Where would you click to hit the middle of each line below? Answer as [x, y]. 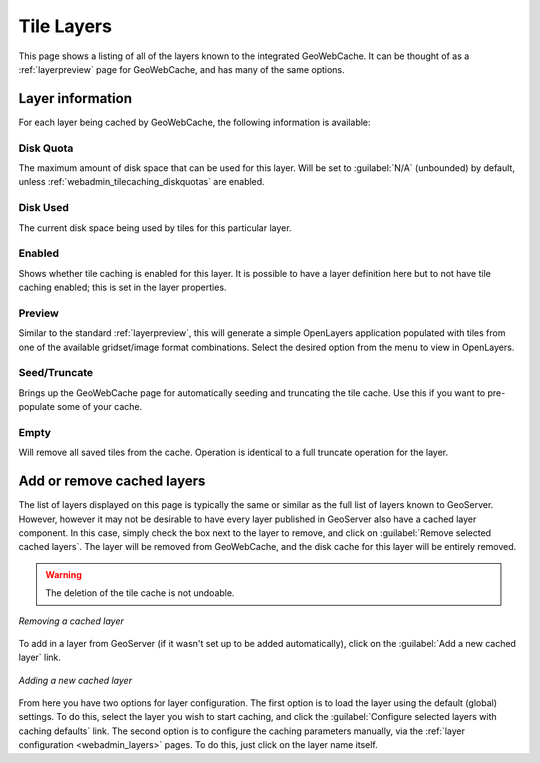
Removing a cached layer [71, 621]
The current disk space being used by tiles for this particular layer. [155, 227]
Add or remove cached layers [112, 481]
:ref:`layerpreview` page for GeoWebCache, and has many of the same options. [181, 69]
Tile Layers [65, 26]
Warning [63, 574]
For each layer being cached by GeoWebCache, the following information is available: [194, 122]
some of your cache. [99, 407]
